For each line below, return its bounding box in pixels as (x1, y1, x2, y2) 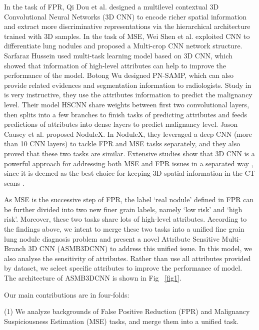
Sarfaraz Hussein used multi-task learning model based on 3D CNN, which (4, 50, 232, 60)
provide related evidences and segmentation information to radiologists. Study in (4, 79, 251, 90)
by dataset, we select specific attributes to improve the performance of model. (4, 263, 242, 273)
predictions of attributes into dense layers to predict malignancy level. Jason (4, 119, 238, 129)
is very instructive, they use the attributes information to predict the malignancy (4, 89, 252, 100)
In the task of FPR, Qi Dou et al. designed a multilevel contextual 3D (4, 1, 219, 11)
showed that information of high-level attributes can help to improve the (4, 60, 226, 70)
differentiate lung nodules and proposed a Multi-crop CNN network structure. (4, 40, 242, 51)
